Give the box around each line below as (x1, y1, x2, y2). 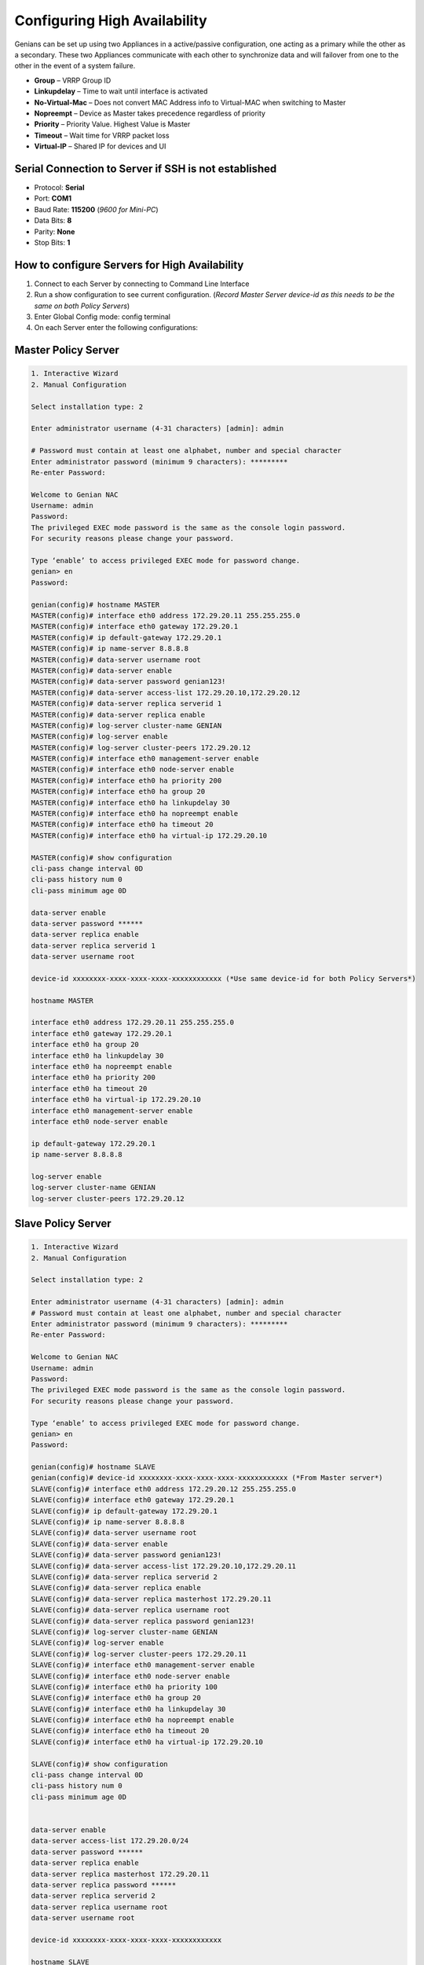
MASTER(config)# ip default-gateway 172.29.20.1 (31, 633, 222, 642)
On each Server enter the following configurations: (34, 323, 199, 332)
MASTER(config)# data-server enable (31, 666, 173, 675)
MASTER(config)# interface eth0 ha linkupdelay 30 (31, 798, 231, 807)
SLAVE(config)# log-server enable (31, 1639, 164, 1647)
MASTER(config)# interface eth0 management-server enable (31, 755, 259, 763)
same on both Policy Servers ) (34, 301, 130, 310)
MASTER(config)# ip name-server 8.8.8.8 (31, 645, 188, 653)
